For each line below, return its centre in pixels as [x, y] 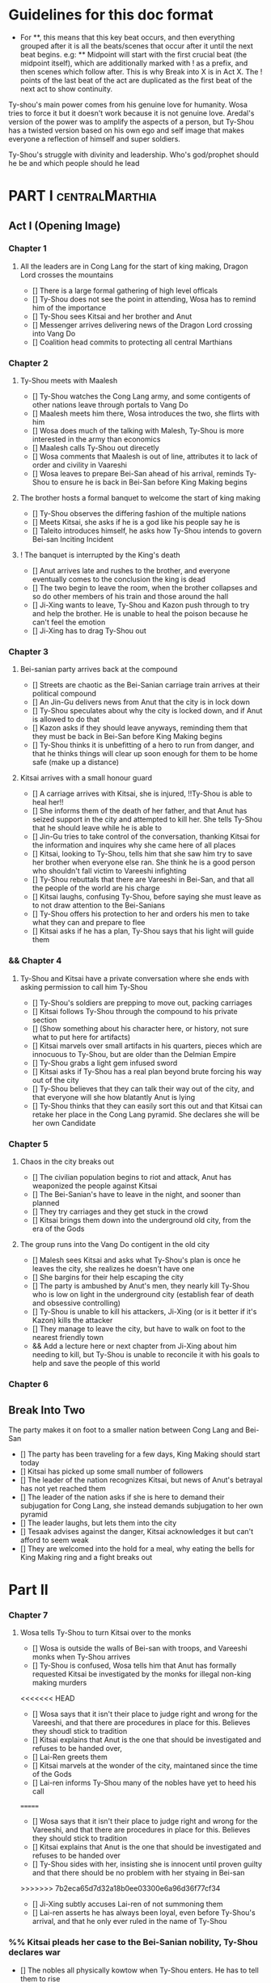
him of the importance [69, 307]
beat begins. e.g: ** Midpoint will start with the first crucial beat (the [133, 54]
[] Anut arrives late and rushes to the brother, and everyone [131, 571]
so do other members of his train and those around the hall [130, 597]
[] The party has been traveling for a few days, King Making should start [140, 1454]
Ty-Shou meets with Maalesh [69, 381]
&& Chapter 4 [35, 961]
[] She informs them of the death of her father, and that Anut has [140, 811]
